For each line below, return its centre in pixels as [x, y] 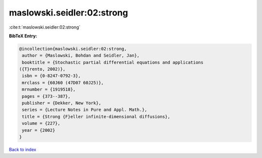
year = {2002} [39, 130]
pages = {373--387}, [46, 96]
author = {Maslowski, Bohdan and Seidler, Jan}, [81, 55]
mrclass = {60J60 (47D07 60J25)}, [63, 83]
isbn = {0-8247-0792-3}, [51, 76]
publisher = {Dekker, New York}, [62, 103]
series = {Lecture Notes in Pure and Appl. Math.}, [85, 110]
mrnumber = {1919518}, [49, 89]
